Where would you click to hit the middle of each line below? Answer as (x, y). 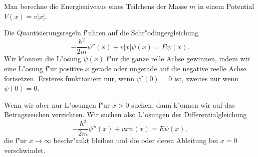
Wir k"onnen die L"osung (43, 59)
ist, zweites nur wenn (206, 78)
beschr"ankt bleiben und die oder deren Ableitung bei (136, 140)
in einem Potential (226, 6)
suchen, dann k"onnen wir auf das (183, 104)
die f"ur (16, 140)
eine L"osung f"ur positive (44, 68)
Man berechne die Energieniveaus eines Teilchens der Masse (96, 6)
